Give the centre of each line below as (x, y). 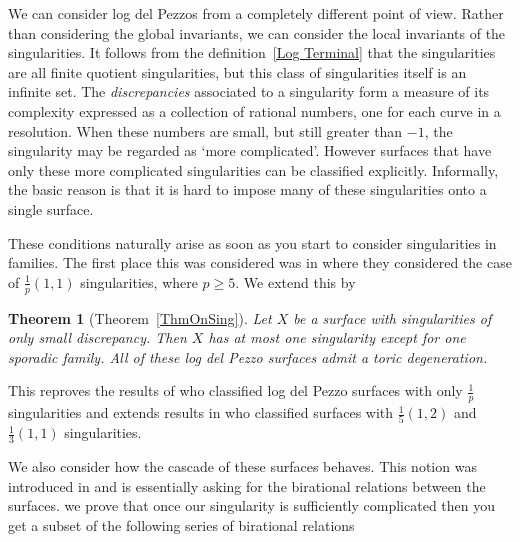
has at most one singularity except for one (337, 337)
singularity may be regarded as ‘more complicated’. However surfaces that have (250, 150)
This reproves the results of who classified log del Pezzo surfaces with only (235, 390)
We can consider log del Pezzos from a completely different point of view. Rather (256, 13)
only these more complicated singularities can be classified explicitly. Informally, (253, 169)
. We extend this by (295, 281)
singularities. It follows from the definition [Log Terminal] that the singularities (252, 52)
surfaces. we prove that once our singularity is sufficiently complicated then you (252, 505)
